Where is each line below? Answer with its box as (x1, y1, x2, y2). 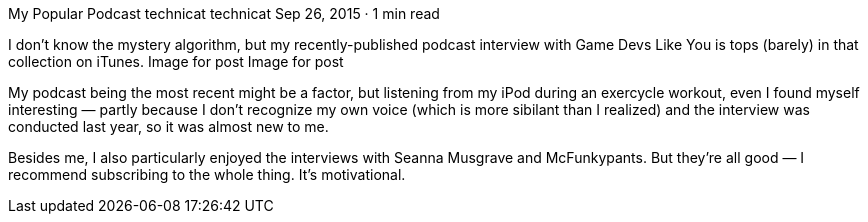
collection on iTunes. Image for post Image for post (8, 53, 344, 70)
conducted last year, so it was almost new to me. (8, 118, 329, 135)
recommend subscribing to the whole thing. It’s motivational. (8, 166, 406, 183)
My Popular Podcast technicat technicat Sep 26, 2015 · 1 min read (8, 5, 440, 22)
